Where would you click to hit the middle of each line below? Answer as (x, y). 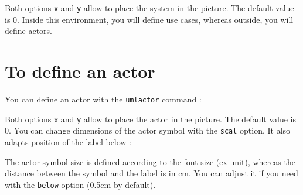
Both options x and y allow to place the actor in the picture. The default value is (150, 119)
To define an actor (80, 71)
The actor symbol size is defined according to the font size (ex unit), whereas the (150, 161)
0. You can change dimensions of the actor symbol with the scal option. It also (148, 130)
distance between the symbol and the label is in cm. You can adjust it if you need (151, 173)
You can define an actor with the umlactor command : (103, 99)
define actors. (29, 31)
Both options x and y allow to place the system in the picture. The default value (149, 8)
